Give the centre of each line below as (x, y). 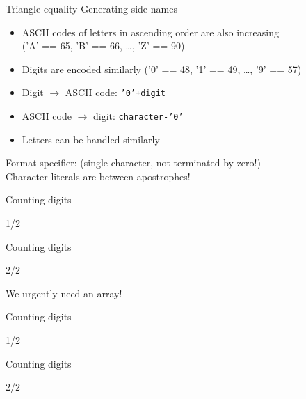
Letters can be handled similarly (91, 139)
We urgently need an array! (64, 293)
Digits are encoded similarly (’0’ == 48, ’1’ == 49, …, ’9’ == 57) (162, 69)
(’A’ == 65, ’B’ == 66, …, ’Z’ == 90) (103, 46)
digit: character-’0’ (138, 116)
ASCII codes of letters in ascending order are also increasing (151, 32)
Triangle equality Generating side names (91, 8)
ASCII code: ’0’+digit (115, 92)
